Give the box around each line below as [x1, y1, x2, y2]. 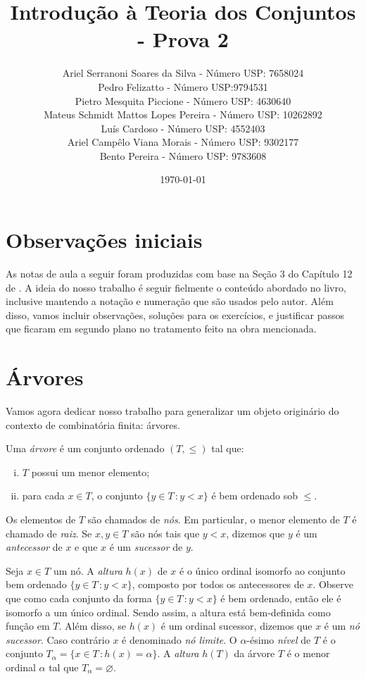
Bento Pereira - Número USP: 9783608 [99, 148, 267, 163]
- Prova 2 [137, 25, 229, 54]
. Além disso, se [58, 618, 126, 633]
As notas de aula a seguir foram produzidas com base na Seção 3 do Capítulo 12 [6, 266, 353, 280]
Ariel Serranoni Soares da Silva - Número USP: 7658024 [62, 66, 304, 80]
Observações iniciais [6, 225, 203, 254]
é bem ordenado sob [211, 488, 298, 503]
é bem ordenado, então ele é [220, 591, 341, 606]
